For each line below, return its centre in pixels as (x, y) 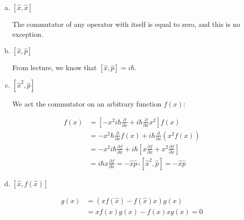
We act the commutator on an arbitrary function (87, 104)
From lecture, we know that (55, 67)
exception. (28, 34)
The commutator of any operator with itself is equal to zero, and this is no (126, 24)
